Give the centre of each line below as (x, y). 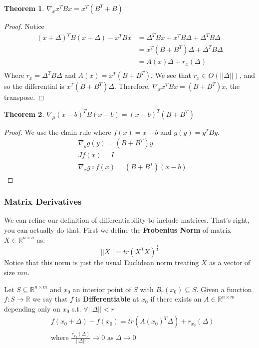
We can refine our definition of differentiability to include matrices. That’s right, (127, 220)
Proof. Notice (24, 26)
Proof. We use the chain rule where (58, 132)
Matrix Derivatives (43, 201)
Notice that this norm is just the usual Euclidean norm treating (102, 262)
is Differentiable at (107, 299)
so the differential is (34, 86)
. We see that (171, 75)
